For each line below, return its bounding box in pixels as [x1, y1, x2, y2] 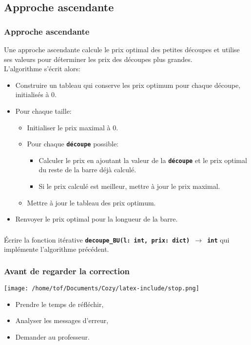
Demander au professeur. [15, 332, 90, 342]
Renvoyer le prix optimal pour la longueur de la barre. [15, 214, 178, 224]
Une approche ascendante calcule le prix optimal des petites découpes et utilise [4, 44, 240, 54]
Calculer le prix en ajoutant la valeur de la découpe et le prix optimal [39, 155, 247, 165]
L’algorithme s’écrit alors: [4, 63, 80, 74]
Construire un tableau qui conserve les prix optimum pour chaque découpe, [15, 80, 241, 90]
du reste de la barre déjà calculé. [39, 164, 136, 175]
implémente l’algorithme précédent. [4, 244, 109, 254]
